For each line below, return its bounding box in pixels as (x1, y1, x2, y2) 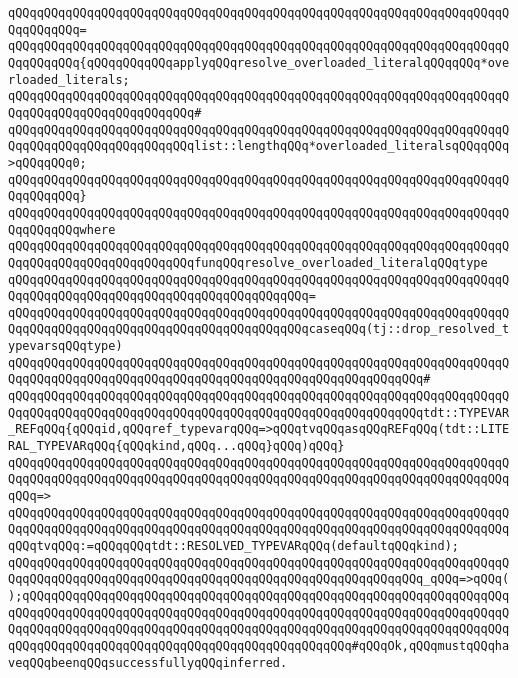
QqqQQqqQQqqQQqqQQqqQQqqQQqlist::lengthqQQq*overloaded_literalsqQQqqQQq (8, 139, 510, 154)
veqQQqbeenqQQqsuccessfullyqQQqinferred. (8, 655, 288, 670)
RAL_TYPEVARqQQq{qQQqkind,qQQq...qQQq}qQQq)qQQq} (8, 439, 345, 454)
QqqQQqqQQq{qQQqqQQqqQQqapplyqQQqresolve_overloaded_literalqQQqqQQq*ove (8, 55, 510, 70)
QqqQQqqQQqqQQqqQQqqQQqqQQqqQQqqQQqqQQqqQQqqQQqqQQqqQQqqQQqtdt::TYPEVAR (8, 405, 510, 420)
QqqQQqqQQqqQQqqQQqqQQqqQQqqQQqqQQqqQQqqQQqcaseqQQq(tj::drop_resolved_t (8, 322, 510, 337)
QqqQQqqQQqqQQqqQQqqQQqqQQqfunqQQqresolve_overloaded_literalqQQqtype (8, 255, 488, 270)
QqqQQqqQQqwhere (8, 222, 116, 237)
